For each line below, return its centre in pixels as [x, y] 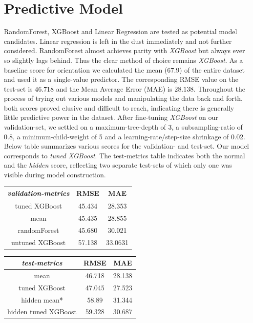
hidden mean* [42, 299]
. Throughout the [220, 88]
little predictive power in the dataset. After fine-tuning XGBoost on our [111, 117]
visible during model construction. [55, 175]
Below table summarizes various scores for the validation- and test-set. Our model [126, 146]
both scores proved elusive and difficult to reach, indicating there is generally [119, 107]
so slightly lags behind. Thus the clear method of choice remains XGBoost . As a [124, 60]
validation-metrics [39, 193]
